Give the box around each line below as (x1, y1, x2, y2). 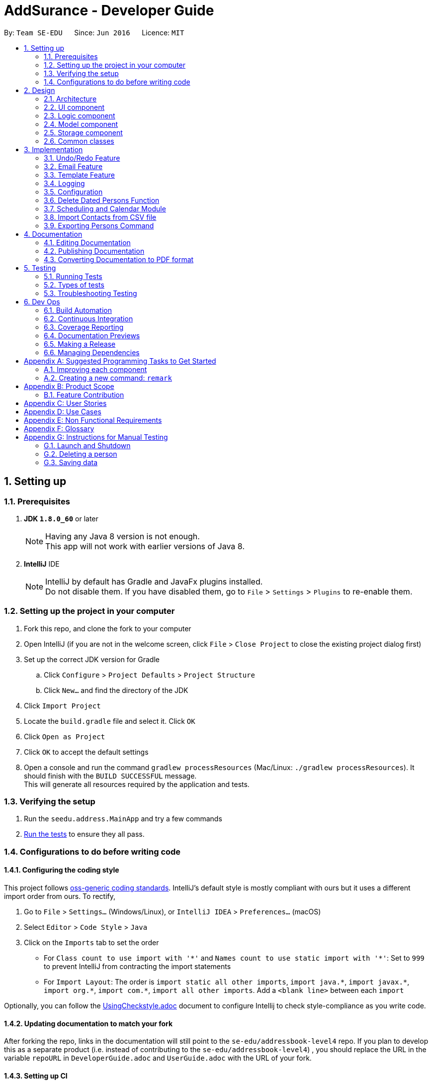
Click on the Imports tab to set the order (24, 938, 159, 947)
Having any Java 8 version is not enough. (45, 531, 200, 541)
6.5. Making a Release (44, 339, 116, 348)
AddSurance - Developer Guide (4, 2, 214, 19)
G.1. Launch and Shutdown (44, 441, 131, 450)
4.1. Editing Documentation (44, 238, 131, 247)
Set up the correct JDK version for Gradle (24, 655, 160, 664)
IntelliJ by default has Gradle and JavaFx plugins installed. (45, 576, 263, 587)
